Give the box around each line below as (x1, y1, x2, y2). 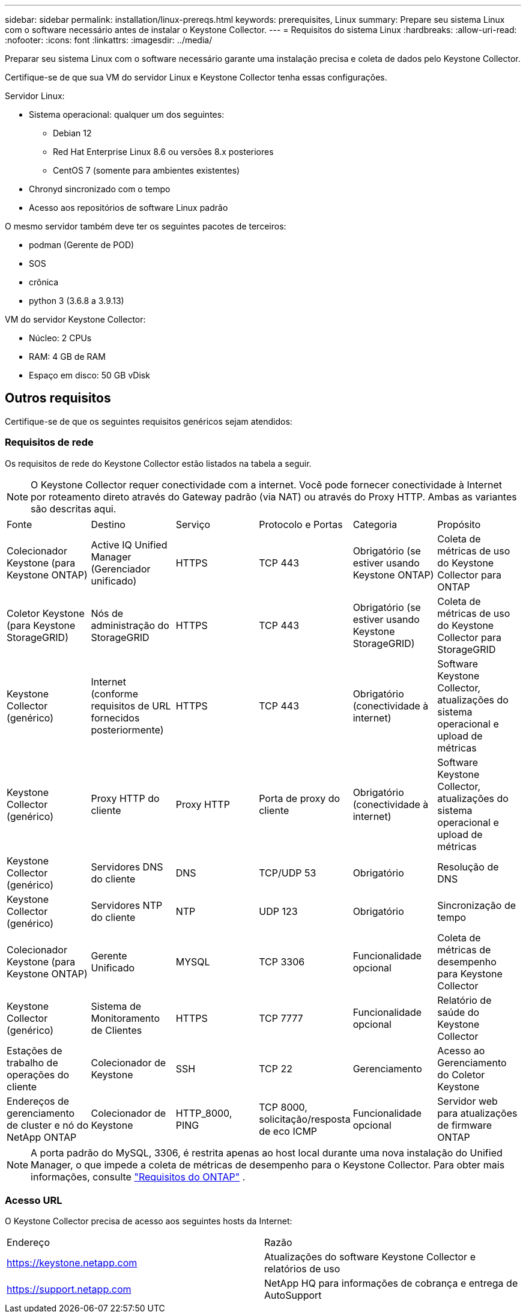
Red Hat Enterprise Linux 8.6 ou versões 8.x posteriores (53, 147, 274, 157)
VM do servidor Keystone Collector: (5, 314, 146, 324)
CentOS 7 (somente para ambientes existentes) (53, 165, 240, 175)
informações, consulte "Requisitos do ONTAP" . (31, 1170, 246, 1183)
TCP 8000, (259, 1101, 307, 1113)
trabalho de (7, 1056, 58, 1069)
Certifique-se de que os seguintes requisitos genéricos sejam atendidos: (5, 416, 292, 427)
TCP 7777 (259, 1012, 303, 1024)
